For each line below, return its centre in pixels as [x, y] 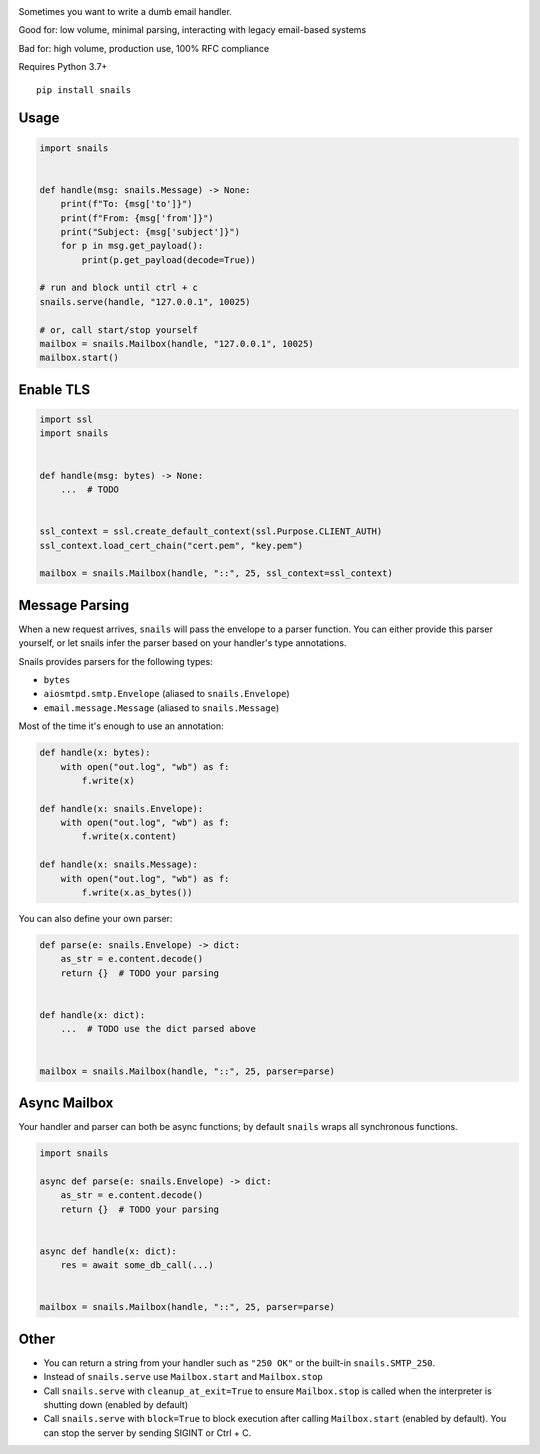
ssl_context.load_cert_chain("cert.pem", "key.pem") [171, 545]
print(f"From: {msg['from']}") [137, 218]
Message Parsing [74, 605]
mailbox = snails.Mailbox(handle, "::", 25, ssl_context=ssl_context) [216, 573]
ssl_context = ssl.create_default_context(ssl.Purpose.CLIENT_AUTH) [211, 531]
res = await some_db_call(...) [137, 1265]
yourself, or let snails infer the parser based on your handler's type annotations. [182, 643]
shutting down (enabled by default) [116, 1404]
